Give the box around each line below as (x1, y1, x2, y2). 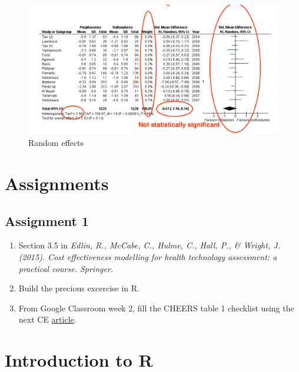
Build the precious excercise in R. (18, 282, 139, 294)
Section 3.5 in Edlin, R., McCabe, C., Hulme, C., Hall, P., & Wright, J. (18, 239, 280, 251)
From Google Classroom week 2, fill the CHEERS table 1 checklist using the (18, 301, 294, 314)
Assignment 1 (5, 211, 89, 230)
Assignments (5, 171, 109, 195)
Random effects (28, 137, 84, 149)
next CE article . (18, 313, 77, 325)
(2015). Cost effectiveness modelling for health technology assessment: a (18, 251, 277, 263)
